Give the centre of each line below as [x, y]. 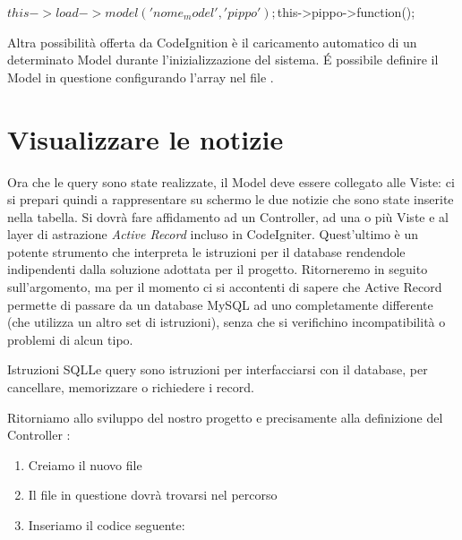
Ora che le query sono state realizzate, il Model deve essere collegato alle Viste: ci [231, 181]
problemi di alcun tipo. [70, 339]
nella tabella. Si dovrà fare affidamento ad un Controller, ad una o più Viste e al [228, 216]
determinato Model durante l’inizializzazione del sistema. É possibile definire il [223, 60]
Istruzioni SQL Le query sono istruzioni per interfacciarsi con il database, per [218, 369]
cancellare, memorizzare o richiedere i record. [131, 387]
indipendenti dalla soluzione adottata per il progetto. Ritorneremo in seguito [218, 269]
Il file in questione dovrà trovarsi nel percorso [153, 495]
